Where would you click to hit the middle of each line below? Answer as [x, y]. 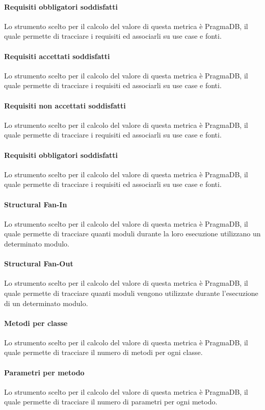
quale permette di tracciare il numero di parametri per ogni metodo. [111, 402]
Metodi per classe [36, 323]
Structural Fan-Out [39, 264]
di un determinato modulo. [46, 303]
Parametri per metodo [44, 372]
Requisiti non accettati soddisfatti [65, 105]
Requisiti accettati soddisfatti [57, 56]
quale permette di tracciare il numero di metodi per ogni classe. [103, 352]
